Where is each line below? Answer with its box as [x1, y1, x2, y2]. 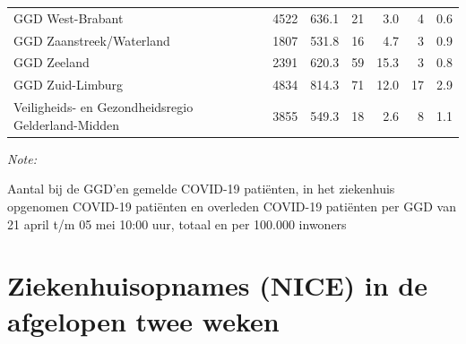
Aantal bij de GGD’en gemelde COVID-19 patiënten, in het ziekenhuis [7, 179, 395, 198]
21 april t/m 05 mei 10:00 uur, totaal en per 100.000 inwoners [7, 214, 347, 233]
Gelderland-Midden [13, 115, 120, 133]
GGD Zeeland [13, 53, 90, 72]
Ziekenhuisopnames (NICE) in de [7, 267, 428, 304]
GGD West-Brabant [13, 8, 124, 27]
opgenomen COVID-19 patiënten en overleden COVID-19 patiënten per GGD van [7, 197, 456, 215]
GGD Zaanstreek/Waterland [13, 30, 170, 49]
